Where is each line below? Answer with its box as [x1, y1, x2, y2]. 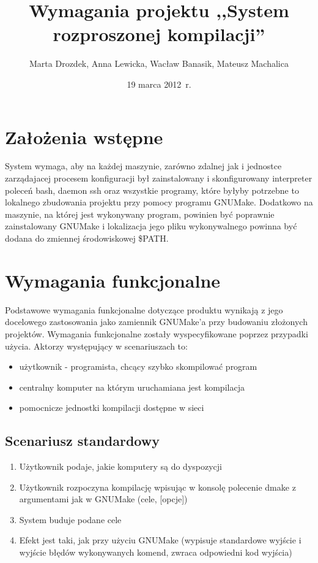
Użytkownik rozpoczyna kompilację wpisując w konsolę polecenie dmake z [19, 480, 296, 493]
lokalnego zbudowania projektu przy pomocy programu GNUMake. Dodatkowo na [5, 196, 313, 209]
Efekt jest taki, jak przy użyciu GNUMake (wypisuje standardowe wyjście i [19, 534, 301, 546]
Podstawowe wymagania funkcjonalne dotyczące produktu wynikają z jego [5, 303, 283, 316]
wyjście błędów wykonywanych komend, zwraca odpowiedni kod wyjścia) [19, 546, 292, 559]
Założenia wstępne [5, 124, 163, 149]
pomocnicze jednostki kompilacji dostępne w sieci [19, 401, 204, 414]
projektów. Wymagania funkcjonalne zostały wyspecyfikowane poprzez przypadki [5, 327, 308, 340]
